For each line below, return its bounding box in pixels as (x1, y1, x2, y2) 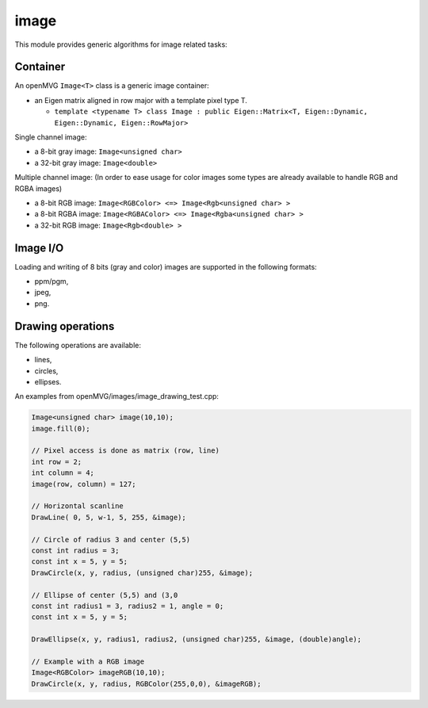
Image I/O (14, 241, 64, 254)
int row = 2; (31, 457, 82, 466)
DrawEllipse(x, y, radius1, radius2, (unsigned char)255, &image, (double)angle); (31, 635, 362, 644)
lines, (34, 355, 52, 365)
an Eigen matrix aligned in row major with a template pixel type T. (34, 95, 247, 105)
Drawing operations (14, 320, 115, 333)
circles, (34, 365, 59, 376)
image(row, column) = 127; (31, 480, 136, 488)
